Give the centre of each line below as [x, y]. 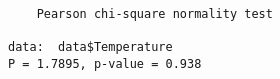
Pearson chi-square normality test [154, 13]
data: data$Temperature [90, 46]
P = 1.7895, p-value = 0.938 [105, 63]
